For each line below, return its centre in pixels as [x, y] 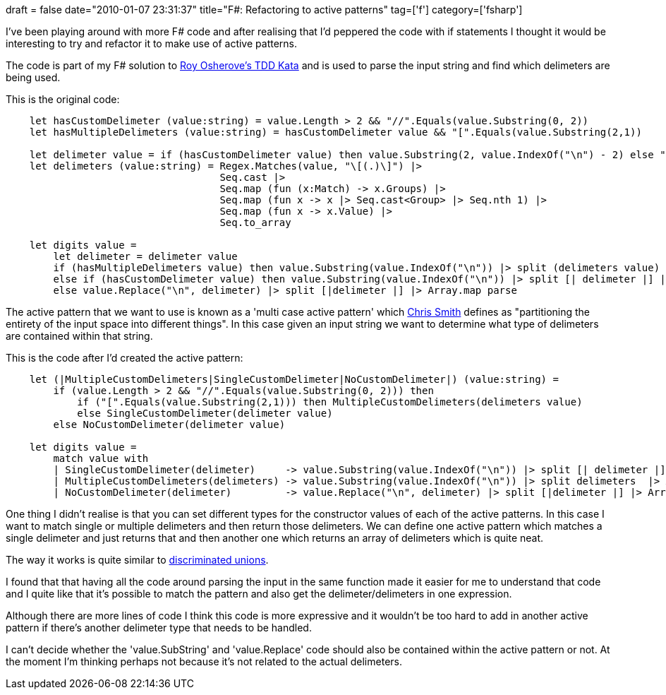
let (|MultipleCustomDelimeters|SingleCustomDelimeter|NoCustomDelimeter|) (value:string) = [294, 379]
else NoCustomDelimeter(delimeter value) [169, 424]
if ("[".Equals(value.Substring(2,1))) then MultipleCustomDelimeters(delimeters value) [330, 402]
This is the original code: [63, 99]
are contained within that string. [79, 336]
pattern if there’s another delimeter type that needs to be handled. [159, 628]
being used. [33, 77]
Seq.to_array [255, 222]
